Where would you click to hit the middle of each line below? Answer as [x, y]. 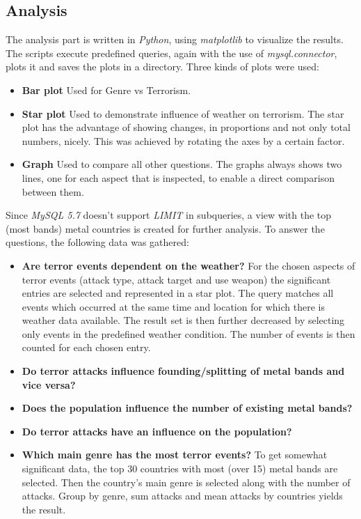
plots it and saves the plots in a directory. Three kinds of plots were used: [163, 67]
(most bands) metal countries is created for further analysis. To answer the [165, 228]
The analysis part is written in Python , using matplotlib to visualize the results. [175, 39]
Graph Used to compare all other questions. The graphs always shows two [182, 164]
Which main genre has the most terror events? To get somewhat [175, 455]
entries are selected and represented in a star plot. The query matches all [178, 293]
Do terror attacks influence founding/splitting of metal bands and [183, 371]
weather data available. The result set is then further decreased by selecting [183, 320]
